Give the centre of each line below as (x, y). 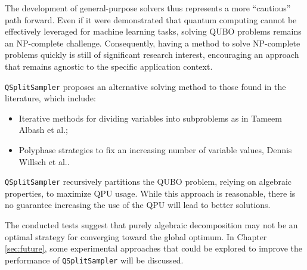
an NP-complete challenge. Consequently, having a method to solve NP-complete (153, 43)
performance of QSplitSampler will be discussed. (94, 260)
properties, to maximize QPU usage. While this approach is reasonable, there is (150, 193)
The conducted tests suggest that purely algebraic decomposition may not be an (151, 225)
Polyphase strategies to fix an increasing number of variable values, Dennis (155, 150)
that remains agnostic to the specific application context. (109, 66)
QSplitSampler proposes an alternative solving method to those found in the (145, 86)
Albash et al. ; (43, 130)
